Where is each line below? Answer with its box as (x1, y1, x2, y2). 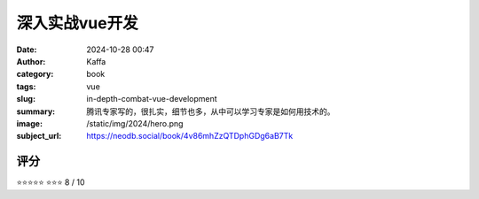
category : (16, 69, 54, 80)
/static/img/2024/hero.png (86, 118, 184, 128)
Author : (16, 56, 46, 66)
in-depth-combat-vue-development (86, 94, 217, 104)
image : (16, 118, 43, 128)
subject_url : (16, 131, 62, 142)
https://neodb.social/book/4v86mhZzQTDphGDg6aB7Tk (86, 131, 294, 142)
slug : (16, 94, 35, 104)
